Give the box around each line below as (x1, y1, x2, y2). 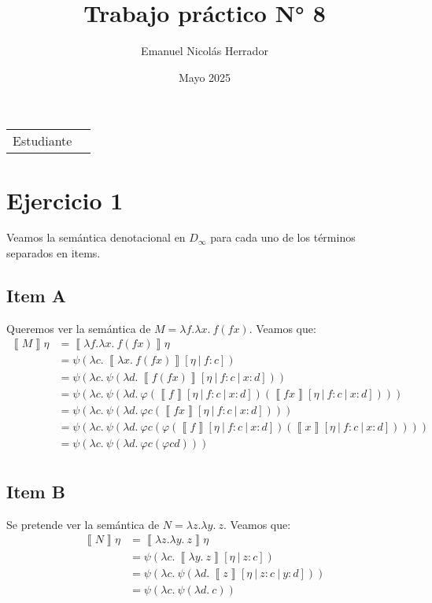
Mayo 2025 (178, 68, 231, 85)
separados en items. (6, 245, 101, 261)
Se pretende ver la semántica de (6, 516, 160, 532)
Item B (6, 479, 65, 504)
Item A (6, 283, 67, 308)
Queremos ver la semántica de (6, 320, 151, 336)
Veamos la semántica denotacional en (6, 229, 186, 246)
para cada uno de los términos (210, 229, 356, 246)
